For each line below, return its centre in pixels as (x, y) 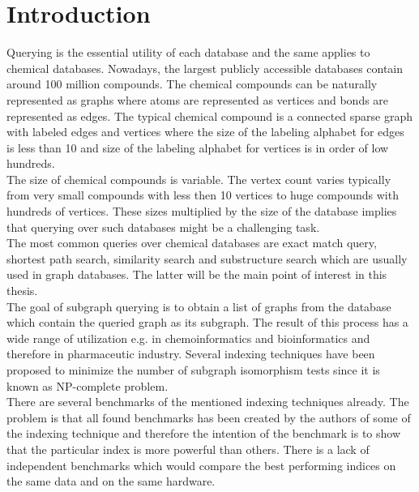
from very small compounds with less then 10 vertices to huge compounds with (203, 195)
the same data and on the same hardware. (111, 481)
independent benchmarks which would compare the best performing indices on (201, 465)
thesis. (22, 291)
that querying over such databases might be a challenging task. (163, 227)
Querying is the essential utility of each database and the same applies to (188, 52)
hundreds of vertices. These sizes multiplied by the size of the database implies (202, 211)
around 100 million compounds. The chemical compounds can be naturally (192, 84)
